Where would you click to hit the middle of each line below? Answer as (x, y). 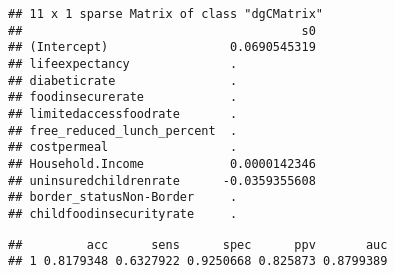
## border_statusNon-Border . (123, 197)
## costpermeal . (123, 147)
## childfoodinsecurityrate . (123, 213)
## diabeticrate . (123, 80)
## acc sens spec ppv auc (198, 244)
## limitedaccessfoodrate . (123, 113)
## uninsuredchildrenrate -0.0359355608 (162, 180)
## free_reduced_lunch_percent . (123, 130)
